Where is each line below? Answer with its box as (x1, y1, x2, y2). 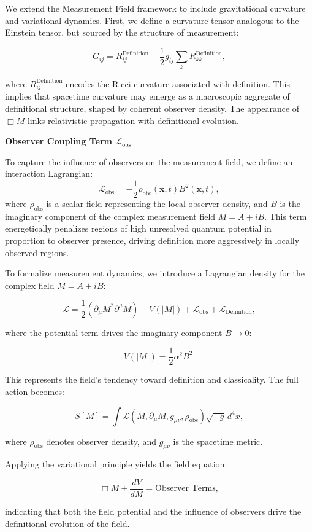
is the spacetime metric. (173, 434, 263, 447)
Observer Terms (155, 484, 216, 493)
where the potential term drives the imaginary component (5, 326, 223, 338)
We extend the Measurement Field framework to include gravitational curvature (5, 2, 306, 14)
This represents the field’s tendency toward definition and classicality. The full (5, 373, 299, 386)
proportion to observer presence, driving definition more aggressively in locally (5, 233, 300, 246)
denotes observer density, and (46, 434, 156, 447)
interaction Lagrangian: (5, 167, 93, 180)
